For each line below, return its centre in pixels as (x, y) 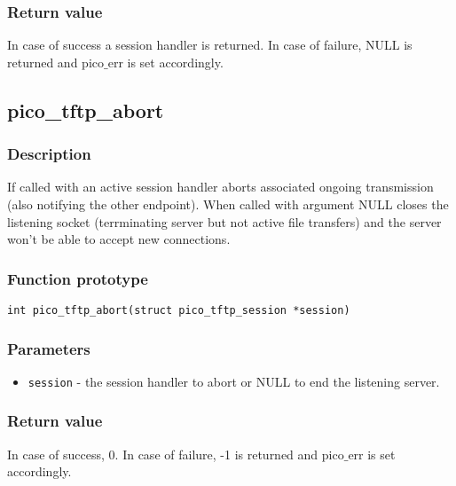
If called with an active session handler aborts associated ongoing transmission (220, 187)
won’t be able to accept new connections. (119, 239)
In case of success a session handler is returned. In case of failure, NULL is (210, 45)
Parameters (49, 348)
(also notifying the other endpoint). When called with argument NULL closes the (228, 204)
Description (49, 154)
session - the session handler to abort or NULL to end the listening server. (234, 381)
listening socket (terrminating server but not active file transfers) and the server (224, 221)
